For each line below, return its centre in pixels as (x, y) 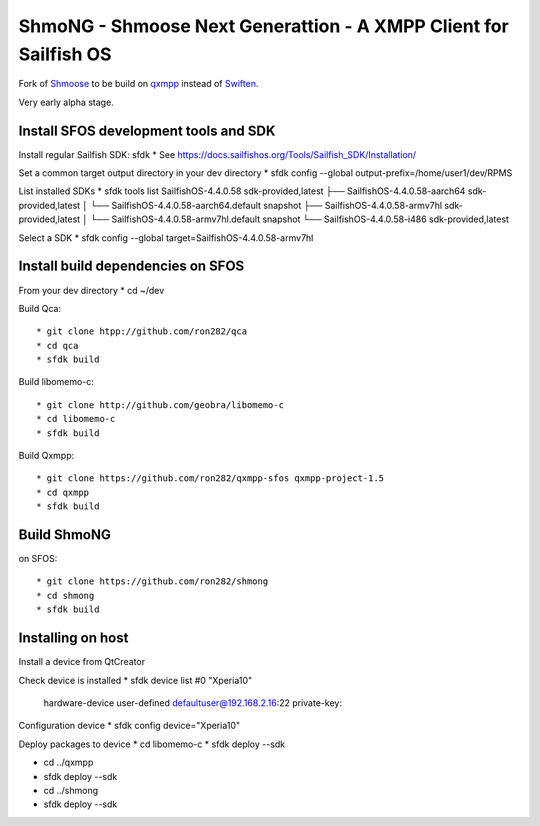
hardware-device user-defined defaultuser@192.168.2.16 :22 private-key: (192, 702)
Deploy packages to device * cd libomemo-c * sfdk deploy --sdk (152, 744)
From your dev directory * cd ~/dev (91, 290)
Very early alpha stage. (66, 102)
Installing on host (73, 638)
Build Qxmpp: (46, 456)
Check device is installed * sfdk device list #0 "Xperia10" (135, 680)
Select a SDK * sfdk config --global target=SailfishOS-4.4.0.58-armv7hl (166, 237)
